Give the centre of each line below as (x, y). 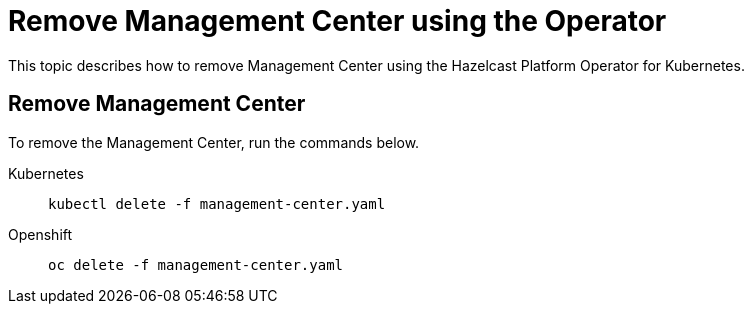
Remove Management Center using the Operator (337, 21)
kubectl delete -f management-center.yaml (217, 203)
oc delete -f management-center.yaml (196, 264)
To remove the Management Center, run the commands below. (214, 142)
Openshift (40, 234)
